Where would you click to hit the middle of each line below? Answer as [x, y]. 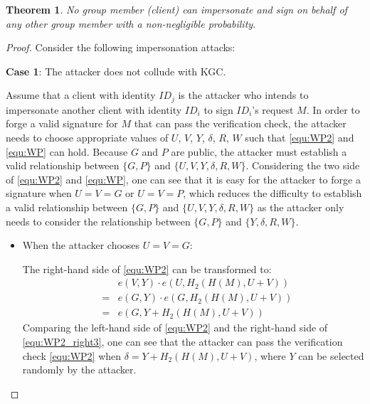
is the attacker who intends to [243, 95]
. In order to [333, 109]
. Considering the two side [303, 165]
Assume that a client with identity [81, 95]
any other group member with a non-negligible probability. [131, 23]
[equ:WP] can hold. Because [67, 151]
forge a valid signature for [62, 123]
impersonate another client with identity [94, 109]
